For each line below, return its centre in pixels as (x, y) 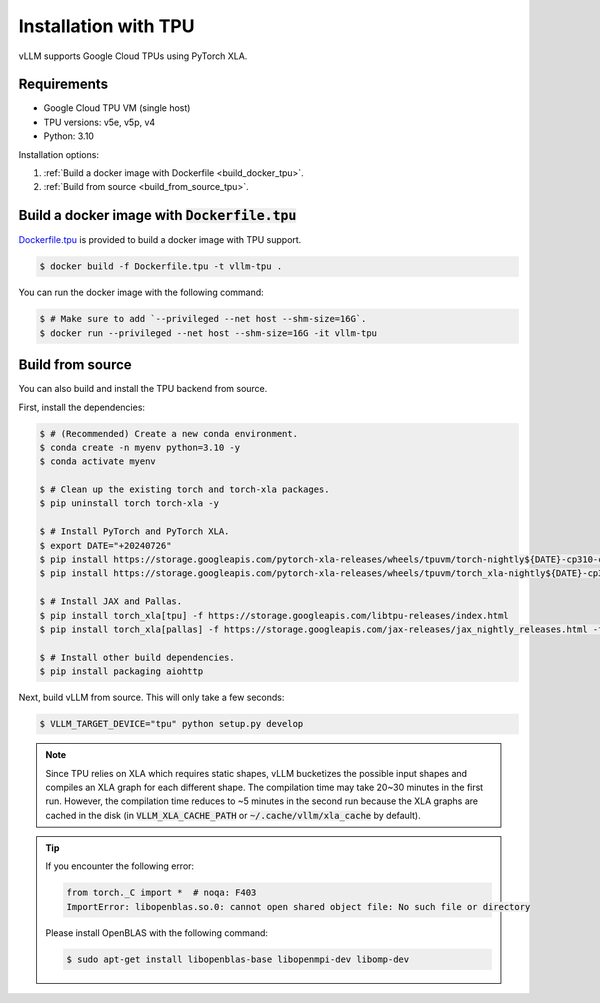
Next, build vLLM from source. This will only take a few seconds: (151, 697)
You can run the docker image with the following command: (141, 292)
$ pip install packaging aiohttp (121, 671)
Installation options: (59, 154)
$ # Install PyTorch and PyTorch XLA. (134, 531)
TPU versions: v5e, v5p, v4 (99, 122)
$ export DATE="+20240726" (105, 545)
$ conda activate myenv (98, 461)
